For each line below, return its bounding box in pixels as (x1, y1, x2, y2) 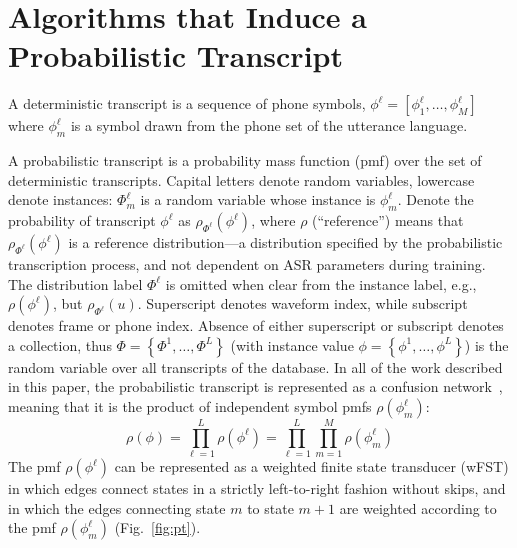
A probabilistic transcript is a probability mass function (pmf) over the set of (8, 150, 482, 171)
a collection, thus (8, 334, 112, 355)
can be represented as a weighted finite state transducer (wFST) (114, 456, 509, 477)
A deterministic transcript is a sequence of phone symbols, (8, 93, 366, 114)
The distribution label (8, 273, 143, 294)
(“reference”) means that (312, 210, 464, 231)
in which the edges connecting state (8, 497, 226, 518)
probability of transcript (8, 210, 156, 231)
